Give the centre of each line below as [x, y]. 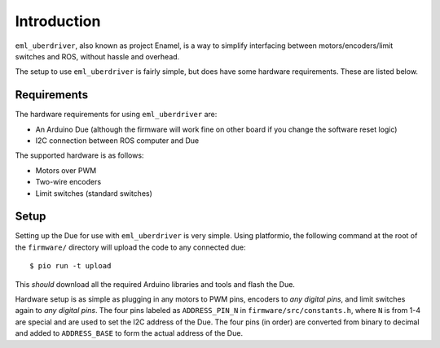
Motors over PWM [66, 170]
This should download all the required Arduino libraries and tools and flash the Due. [155, 284]
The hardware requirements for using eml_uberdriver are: [116, 115]
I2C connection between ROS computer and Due [117, 141]
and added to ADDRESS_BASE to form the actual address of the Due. [129, 333]
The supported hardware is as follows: [79, 155]
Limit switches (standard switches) [94, 193]
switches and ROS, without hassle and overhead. [97, 56]
